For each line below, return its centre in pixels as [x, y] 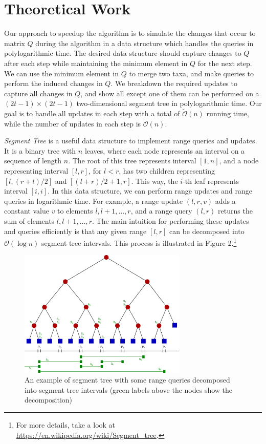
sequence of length [33, 161]
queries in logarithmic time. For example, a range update [94, 200]
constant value [27, 211]
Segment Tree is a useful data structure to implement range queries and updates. [131, 141]
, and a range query [161, 211]
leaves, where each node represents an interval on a [165, 150]
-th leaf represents [211, 181]
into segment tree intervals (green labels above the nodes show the [129, 389]
